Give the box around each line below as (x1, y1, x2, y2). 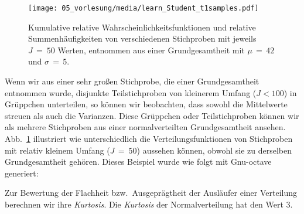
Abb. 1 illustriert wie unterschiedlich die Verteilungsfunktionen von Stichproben (5, 133, 293, 144)
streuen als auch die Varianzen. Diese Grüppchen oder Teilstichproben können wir (5, 109, 299, 121)
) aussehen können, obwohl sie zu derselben (136, 144, 292, 156)
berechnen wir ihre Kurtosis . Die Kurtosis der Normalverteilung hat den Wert (5, 198, 283, 210)
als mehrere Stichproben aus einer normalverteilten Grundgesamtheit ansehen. (5, 121, 286, 133)
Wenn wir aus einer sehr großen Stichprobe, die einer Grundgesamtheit (5, 75, 259, 87)
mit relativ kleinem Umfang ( (5, 144, 110, 156)
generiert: (5, 167, 39, 179)
